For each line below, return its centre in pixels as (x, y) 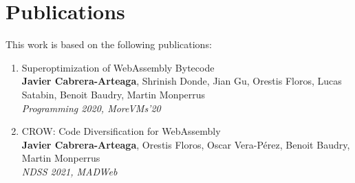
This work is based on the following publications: (109, 44)
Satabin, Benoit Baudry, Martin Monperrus (114, 94)
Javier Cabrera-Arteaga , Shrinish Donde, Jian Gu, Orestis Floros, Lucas (182, 81)
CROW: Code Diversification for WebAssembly (121, 131)
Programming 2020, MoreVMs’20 (91, 108)
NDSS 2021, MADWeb (69, 171)
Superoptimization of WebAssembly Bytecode (118, 67)
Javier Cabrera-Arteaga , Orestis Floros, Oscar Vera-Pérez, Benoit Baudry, (186, 144)
